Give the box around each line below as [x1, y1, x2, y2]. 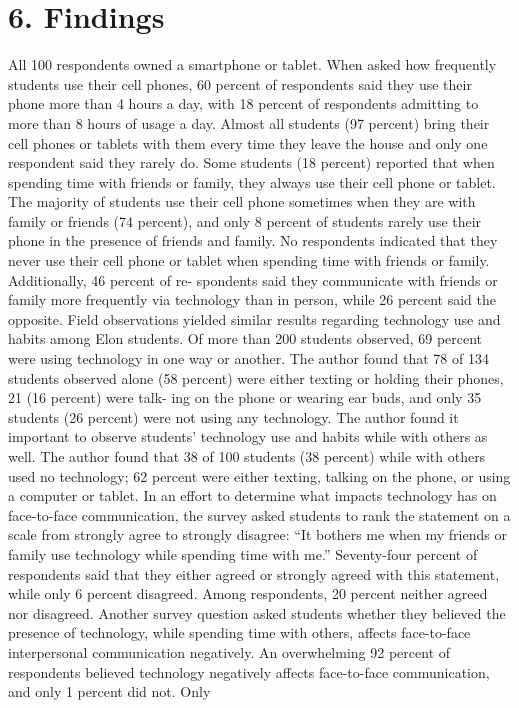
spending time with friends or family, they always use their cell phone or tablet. [8, 171, 496, 192]
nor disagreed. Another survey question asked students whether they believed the [8, 602, 506, 623]
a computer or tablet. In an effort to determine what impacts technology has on [8, 485, 497, 506]
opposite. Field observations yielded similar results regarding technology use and [8, 308, 501, 329]
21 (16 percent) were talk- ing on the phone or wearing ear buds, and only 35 [8, 387, 482, 408]
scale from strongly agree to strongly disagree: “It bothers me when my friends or [8, 524, 507, 545]
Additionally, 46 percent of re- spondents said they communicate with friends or [8, 269, 498, 290]
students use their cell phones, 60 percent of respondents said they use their [8, 73, 472, 94]
